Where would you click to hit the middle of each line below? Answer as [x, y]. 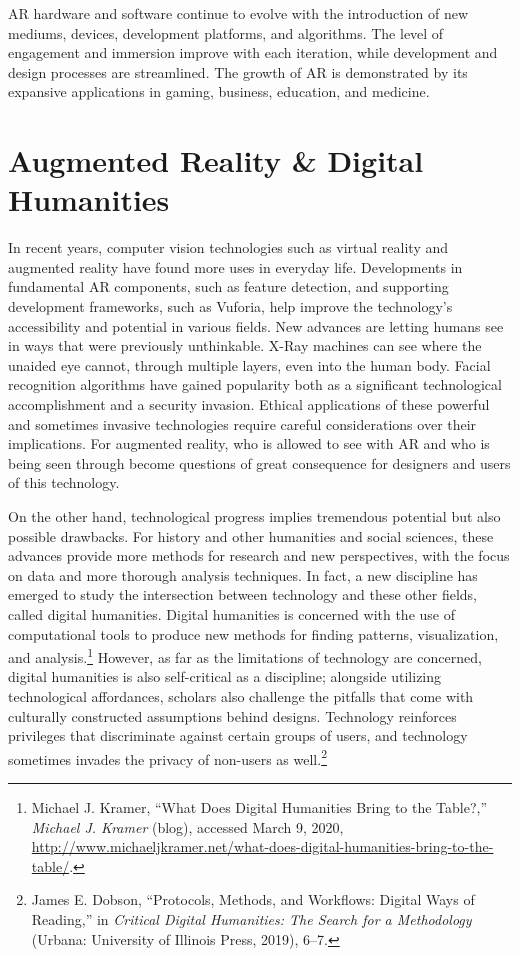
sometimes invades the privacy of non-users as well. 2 [167, 757]
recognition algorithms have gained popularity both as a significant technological [255, 384]
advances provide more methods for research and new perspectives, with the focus [259, 555]
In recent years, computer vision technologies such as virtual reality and [228, 247]
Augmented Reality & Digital [216, 160]
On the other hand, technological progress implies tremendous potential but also [254, 516]
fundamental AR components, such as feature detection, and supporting [228, 286]
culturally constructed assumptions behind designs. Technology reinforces [232, 715]
